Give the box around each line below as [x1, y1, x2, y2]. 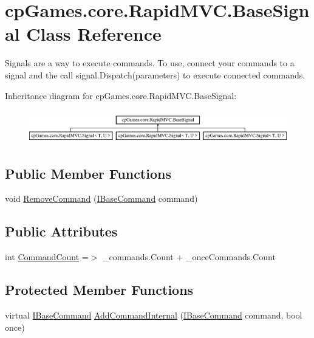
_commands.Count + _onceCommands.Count [103, 250, 276, 263]
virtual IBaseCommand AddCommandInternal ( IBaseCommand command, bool [5, 309, 302, 322]
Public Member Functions [5, 164, 171, 182]
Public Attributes [5, 222, 118, 241]
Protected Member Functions [5, 280, 194, 299]
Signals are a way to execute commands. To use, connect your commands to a [5, 57, 295, 69]
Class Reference [26, 21, 162, 46]
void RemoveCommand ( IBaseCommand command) [5, 192, 198, 205]
